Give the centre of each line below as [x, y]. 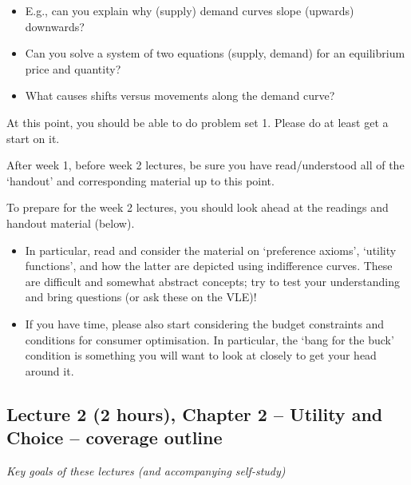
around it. [49, 370]
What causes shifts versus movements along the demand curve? [180, 95]
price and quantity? [73, 68]
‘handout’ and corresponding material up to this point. [140, 180]
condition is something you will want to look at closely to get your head [201, 355]
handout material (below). [71, 223]
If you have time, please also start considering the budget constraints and [205, 323]
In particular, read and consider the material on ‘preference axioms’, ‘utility [211, 250]
